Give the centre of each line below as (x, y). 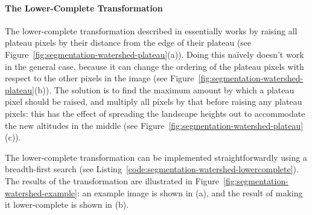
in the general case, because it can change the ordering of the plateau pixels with (154, 66)
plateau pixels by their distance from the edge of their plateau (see (128, 42)
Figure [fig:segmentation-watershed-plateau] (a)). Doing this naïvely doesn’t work (154, 54)
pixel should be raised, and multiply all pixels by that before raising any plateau (154, 101)
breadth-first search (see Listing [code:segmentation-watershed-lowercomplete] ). (152, 169)
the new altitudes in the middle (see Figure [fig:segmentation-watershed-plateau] (154, 125)
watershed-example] (41, 192)
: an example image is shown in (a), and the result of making (190, 192)
